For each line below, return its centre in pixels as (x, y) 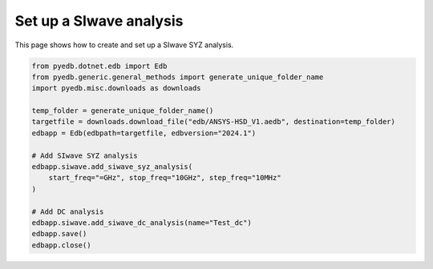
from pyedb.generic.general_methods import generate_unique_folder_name (178, 77)
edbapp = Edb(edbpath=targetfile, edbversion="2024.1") (144, 133)
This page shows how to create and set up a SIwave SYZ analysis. (124, 45)
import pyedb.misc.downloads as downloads (116, 88)
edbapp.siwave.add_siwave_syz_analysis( (112, 167)
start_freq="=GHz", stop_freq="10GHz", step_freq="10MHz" (165, 178)
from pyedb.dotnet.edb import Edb (99, 66)
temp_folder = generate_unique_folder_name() (123, 111)
